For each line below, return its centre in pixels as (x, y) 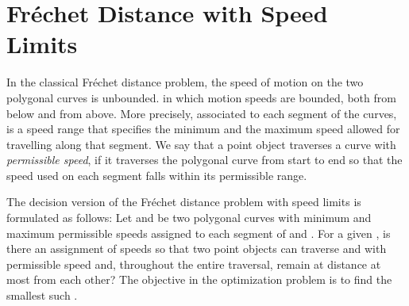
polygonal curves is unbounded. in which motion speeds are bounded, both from (201, 97)
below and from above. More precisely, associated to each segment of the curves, (202, 113)
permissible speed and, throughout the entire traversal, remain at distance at (194, 264)
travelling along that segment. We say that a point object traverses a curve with (201, 144)
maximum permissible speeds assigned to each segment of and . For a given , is (199, 233)
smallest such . (42, 295)
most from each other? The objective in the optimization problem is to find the (199, 279)
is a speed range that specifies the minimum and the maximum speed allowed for (203, 129)
